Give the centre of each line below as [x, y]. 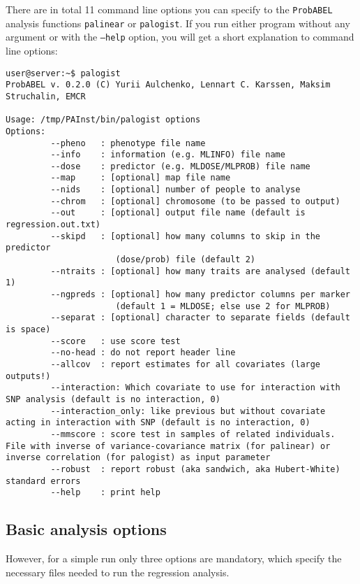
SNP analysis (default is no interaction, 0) [113, 399]
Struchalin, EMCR [46, 96]
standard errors [43, 481]
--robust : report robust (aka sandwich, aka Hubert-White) [195, 469]
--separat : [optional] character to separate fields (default [200, 318]
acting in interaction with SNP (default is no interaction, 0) [158, 423]
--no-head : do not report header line [143, 353]
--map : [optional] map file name [141, 178]
